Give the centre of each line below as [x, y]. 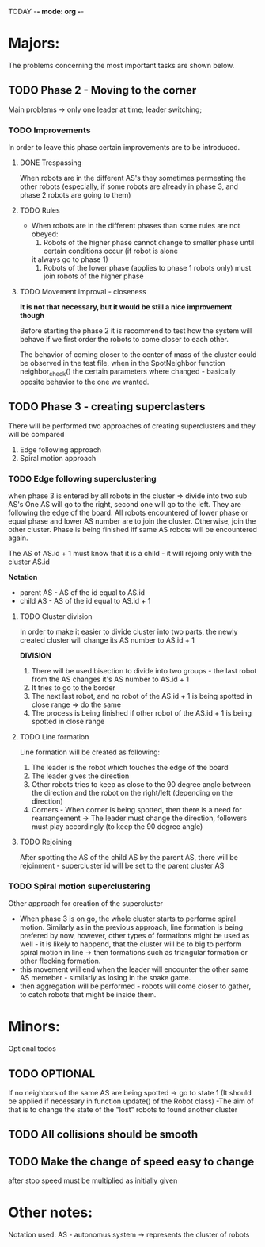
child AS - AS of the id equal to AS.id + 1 [85, 600]
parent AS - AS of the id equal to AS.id [82, 592]
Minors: [34, 1027]
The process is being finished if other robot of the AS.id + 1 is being [141, 712]
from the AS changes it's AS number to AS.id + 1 [110, 679]
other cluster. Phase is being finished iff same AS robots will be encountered [132, 529]
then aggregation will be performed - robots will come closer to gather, [135, 986]
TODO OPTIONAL [52, 1074]
